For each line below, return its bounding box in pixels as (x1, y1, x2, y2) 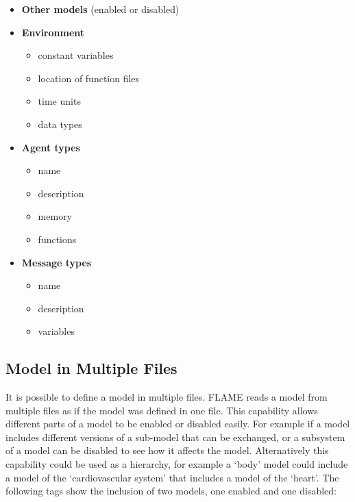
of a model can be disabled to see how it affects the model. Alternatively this (5, 443, 329, 457)
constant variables (38, 48, 114, 62)
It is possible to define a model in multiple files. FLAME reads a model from (5, 390, 328, 404)
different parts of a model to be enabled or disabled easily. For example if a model (5, 416, 350, 431)
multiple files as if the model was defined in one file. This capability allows (5, 403, 318, 417)
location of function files (38, 71, 140, 85)
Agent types (21, 140, 80, 154)
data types (38, 116, 82, 131)
